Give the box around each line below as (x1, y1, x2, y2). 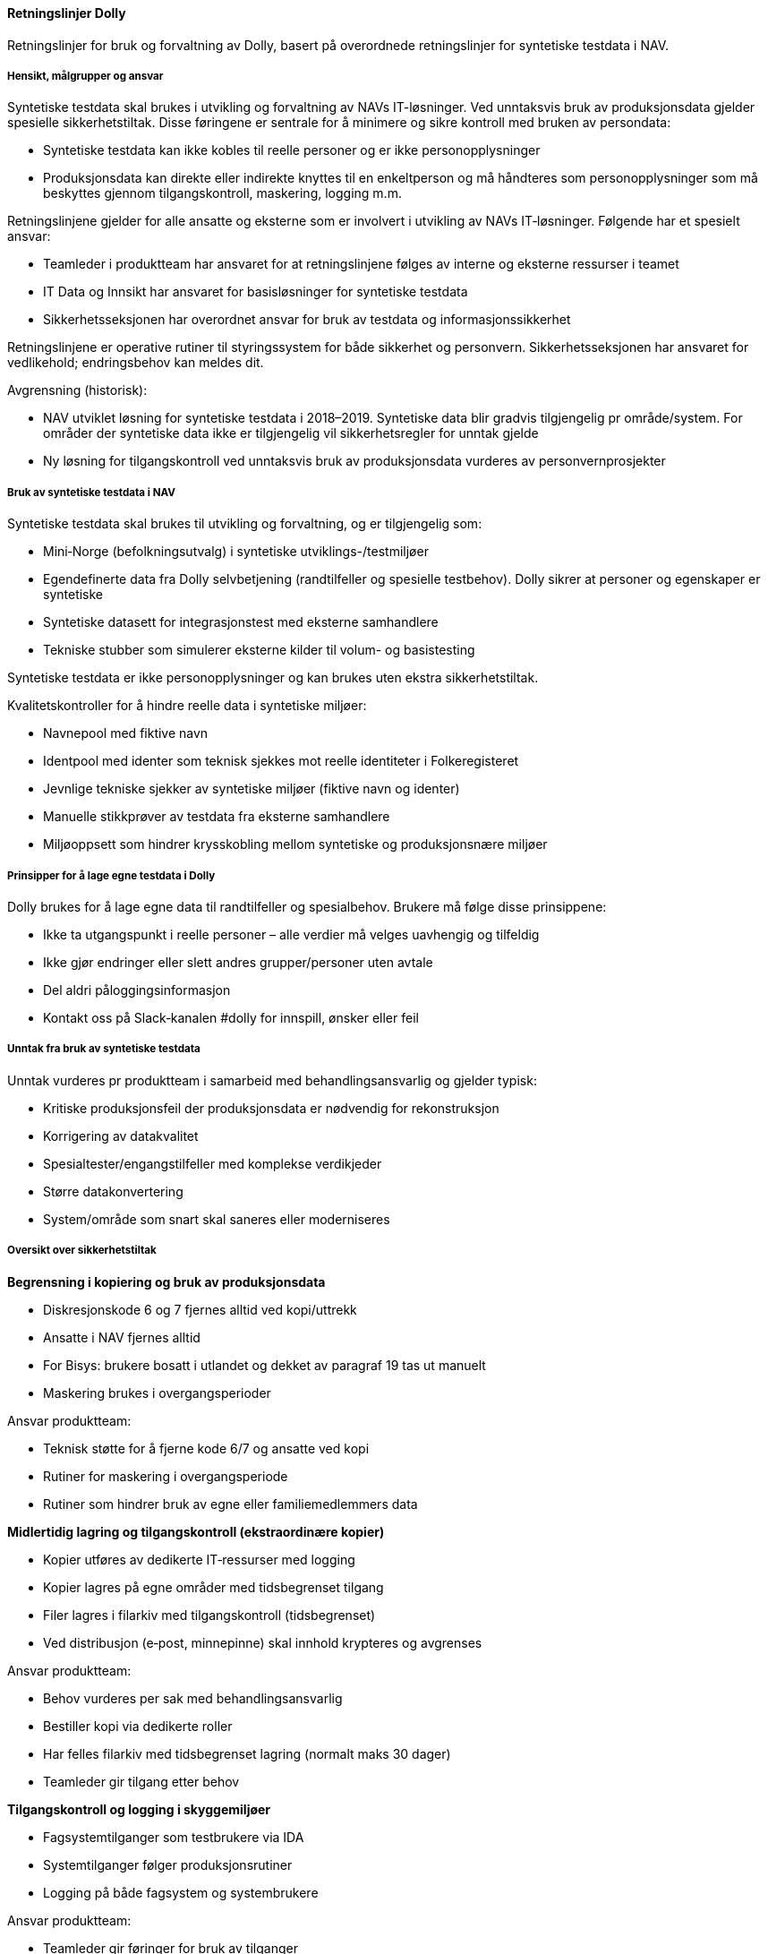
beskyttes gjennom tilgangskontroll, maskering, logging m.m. (43, 185, 402, 201)
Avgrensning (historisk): (7, 382, 148, 399)
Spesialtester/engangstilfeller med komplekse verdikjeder (43, 1155, 382, 1171)
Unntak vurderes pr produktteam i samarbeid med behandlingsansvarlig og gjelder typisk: (7, 1072, 537, 1088)
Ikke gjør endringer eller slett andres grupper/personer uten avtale (43, 954, 433, 970)
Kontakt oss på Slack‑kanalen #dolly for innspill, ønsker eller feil (43, 1009, 419, 1025)
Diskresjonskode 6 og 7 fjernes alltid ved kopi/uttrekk (43, 1301, 357, 1317)
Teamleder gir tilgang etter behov (43, 1773, 240, 1789)
